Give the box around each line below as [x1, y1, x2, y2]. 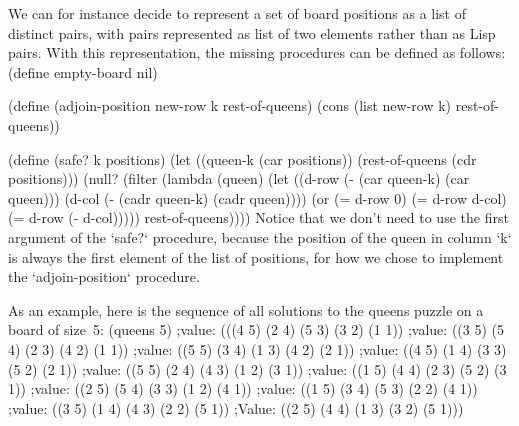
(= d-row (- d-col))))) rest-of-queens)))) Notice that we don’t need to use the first [8, 207, 509, 228]
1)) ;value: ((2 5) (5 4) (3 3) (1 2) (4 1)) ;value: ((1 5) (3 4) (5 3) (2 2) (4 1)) [8, 378, 478, 399]
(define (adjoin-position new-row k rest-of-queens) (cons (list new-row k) [8, 95, 452, 116]
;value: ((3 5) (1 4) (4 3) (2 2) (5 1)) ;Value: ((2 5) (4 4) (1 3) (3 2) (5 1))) [8, 397, 464, 418]
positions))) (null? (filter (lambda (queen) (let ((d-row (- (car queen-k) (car [8, 168, 470, 189]
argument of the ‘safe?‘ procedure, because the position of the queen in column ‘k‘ [8, 226, 512, 247]
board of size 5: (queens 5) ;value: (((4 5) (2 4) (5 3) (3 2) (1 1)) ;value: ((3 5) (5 [8, 319, 504, 340]
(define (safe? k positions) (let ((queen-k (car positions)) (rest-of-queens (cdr [8, 148, 477, 169]
